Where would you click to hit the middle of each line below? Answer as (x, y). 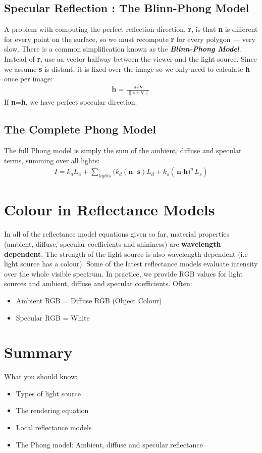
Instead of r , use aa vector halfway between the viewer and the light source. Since (130, 58)
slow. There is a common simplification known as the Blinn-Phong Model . (123, 49)
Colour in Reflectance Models (110, 210)
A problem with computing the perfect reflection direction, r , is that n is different (131, 29)
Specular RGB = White (53, 317)
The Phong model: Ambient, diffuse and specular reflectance (109, 444)
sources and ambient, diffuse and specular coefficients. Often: (98, 283)
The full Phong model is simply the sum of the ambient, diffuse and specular (123, 150)
